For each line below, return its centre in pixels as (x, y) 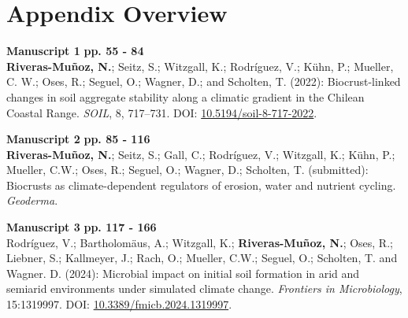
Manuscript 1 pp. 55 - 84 (75, 51)
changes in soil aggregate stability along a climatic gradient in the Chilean (185, 96)
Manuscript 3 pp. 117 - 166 (82, 227)
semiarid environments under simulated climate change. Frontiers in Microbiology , (204, 288)
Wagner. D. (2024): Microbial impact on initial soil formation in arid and (183, 273)
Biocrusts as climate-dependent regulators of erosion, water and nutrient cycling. (201, 185)
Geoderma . (32, 200)
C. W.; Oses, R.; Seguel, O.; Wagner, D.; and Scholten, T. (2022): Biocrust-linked (204, 81)
